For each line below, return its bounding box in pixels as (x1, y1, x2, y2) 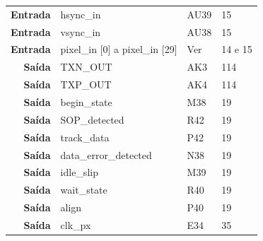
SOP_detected (60, 112, 124, 127)
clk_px (60, 217, 91, 232)
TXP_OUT (60, 77, 112, 92)
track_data (60, 129, 110, 144)
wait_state (60, 182, 107, 197)
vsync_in (60, 24, 101, 39)
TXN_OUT (60, 59, 112, 74)
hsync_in (60, 6, 101, 21)
